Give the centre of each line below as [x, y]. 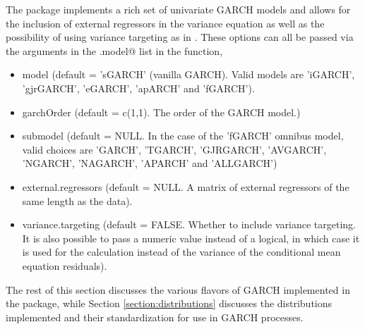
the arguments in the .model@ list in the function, [114, 50]
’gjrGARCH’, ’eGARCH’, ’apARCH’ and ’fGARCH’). [138, 88]
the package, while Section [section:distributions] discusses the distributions [169, 303]
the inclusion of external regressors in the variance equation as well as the [165, 23]
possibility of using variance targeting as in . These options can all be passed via [180, 37]
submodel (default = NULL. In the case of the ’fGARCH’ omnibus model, [183, 136]
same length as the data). [77, 200]
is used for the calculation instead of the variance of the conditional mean [181, 252]
